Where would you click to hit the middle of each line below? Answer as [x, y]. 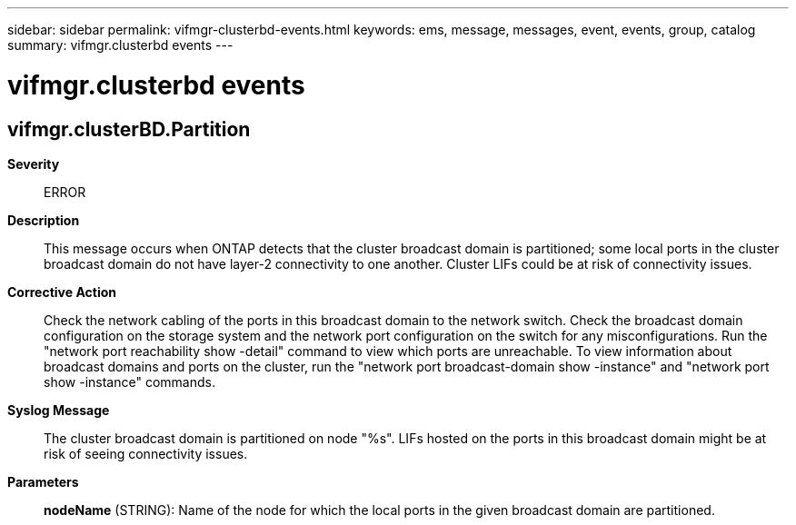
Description [44, 220]
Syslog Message [59, 410]
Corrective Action [62, 292]
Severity [34, 163]
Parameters [43, 481]
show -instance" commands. [129, 381]
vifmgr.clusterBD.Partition [129, 129]
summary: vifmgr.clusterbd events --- [120, 45]
